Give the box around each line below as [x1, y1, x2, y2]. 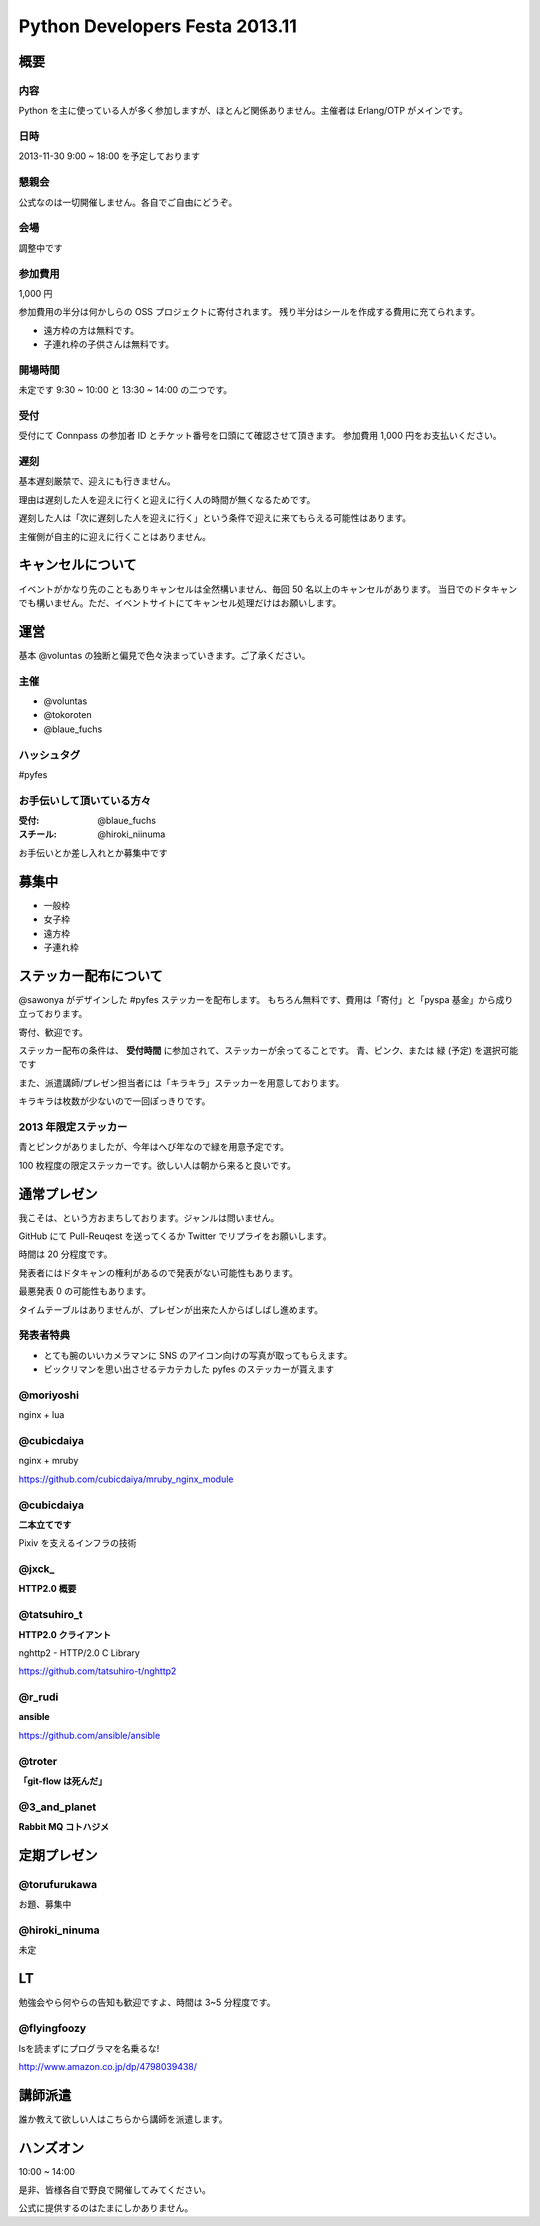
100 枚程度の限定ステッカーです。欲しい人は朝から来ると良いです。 [18, 1159, 297, 1171]
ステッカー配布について [18, 967, 164, 984]
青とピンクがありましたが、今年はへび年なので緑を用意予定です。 [18, 1141, 290, 1153]
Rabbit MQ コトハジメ [18, 1821, 110, 1833]
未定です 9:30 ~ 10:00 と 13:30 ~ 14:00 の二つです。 [18, 384, 233, 396]
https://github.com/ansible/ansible [18, 1729, 161, 1741]
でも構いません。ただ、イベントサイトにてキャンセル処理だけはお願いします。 [18, 596, 342, 609]
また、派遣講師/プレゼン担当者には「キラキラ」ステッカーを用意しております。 [18, 1076, 345, 1089]
